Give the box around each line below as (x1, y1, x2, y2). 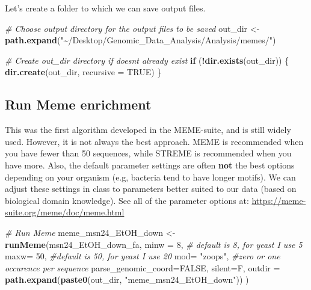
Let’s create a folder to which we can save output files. (5, 2, 206, 14)
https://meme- (251, 194, 306, 206)
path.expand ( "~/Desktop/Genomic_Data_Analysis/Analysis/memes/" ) (5, 34, 276, 46)
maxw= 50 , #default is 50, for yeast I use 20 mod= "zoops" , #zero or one (5, 250, 280, 262)
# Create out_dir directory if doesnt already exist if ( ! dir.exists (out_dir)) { (5, 54, 289, 66)
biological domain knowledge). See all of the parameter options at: (5, 194, 249, 206)
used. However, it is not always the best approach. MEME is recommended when (5, 135, 304, 147)
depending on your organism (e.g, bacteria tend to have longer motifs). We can (5, 170, 296, 183)
